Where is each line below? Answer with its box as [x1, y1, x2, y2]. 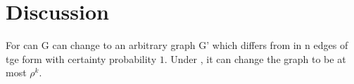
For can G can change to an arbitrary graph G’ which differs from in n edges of [6, 38, 348, 52]
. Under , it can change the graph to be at [164, 51, 346, 66]
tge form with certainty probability [6, 51, 157, 66]
